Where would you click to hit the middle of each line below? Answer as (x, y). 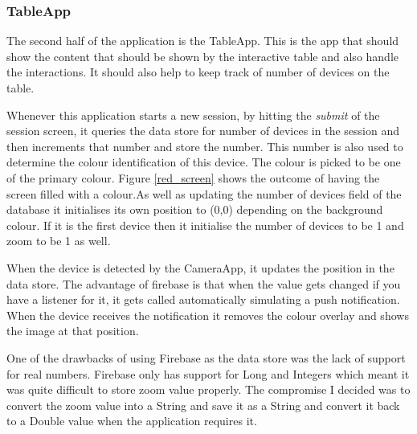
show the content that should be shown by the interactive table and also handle (203, 56)
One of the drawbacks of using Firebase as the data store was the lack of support (206, 357)
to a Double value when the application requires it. (132, 421)
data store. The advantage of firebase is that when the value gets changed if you (204, 283)
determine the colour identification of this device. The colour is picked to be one (204, 162)
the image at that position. (73, 331)
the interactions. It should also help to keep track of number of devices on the (198, 72)
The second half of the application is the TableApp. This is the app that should (203, 41)
